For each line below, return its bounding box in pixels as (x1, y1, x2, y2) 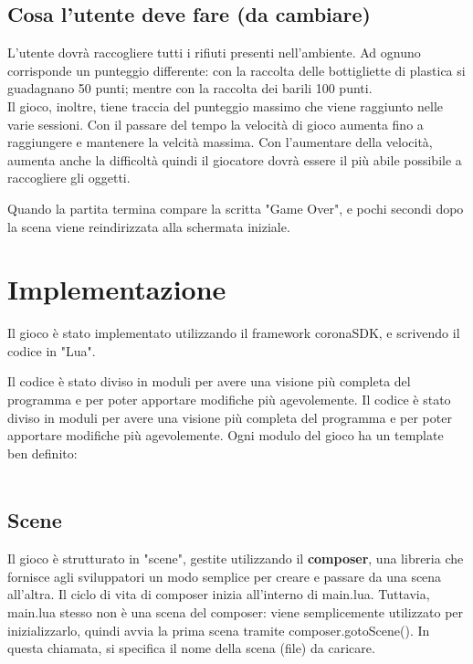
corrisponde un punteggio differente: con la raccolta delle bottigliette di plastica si (7, 60, 466, 79)
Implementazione (7, 270, 226, 308)
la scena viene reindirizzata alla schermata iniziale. (7, 216, 290, 236)
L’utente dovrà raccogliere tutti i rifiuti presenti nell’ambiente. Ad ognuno (7, 43, 421, 62)
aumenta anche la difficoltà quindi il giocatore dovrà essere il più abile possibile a (7, 150, 462, 169)
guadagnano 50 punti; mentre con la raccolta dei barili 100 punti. (7, 79, 373, 98)
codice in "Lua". (7, 341, 96, 360)
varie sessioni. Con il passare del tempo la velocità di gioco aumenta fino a (7, 114, 424, 133)
